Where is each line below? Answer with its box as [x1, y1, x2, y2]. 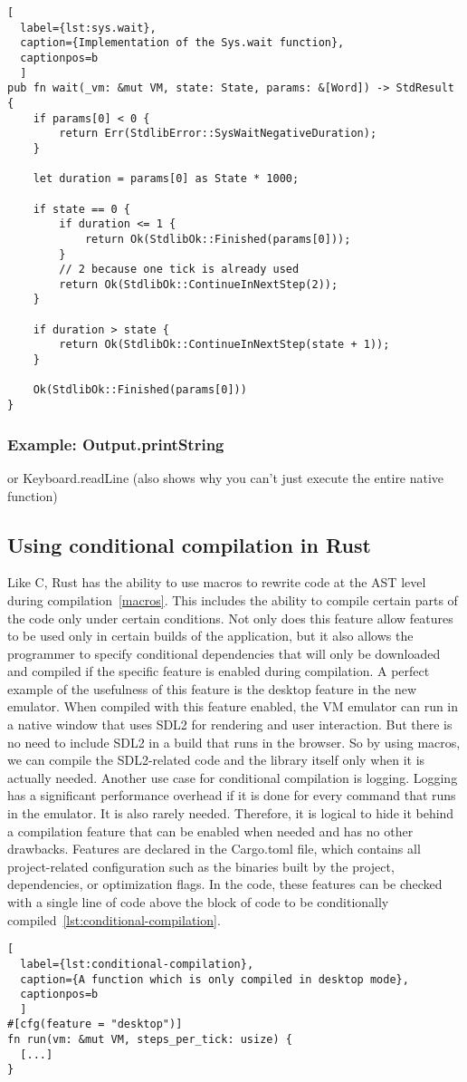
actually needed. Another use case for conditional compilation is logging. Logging [7, 768, 458, 787]
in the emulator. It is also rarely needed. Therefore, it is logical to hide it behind [7, 804, 454, 823]
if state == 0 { [33, 202, 131, 216]
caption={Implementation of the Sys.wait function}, [20, 36, 345, 50]
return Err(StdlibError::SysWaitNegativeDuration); [59, 127, 377, 140]
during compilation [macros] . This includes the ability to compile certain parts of [7, 590, 458, 609]
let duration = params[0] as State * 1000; [33, 172, 300, 186]
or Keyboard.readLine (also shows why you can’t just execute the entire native [7, 468, 444, 487]
